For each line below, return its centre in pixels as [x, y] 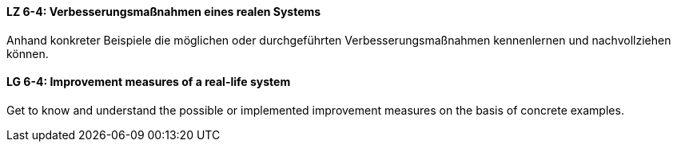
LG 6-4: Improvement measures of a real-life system [149, 82]
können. [28, 53]
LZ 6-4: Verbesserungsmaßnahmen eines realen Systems [164, 12]
